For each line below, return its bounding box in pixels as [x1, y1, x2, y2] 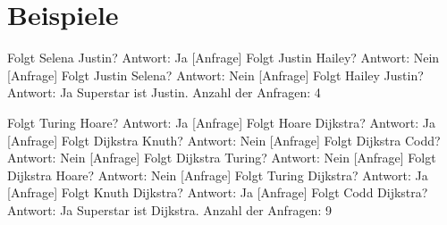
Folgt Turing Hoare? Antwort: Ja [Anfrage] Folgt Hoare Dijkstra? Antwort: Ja [7, 112, 435, 131]
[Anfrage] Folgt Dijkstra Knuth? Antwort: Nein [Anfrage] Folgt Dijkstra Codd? [7, 130, 441, 149]
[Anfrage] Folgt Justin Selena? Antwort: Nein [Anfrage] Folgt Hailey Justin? [7, 65, 424, 84]
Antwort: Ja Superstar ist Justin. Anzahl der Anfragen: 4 [7, 83, 321, 102]
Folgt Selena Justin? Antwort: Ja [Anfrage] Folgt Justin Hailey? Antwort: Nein [7, 48, 440, 67]
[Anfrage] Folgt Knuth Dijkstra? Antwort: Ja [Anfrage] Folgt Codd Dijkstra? [7, 183, 428, 202]
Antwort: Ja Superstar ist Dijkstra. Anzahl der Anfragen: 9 [7, 200, 332, 219]
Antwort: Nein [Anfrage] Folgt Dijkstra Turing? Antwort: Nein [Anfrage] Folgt [7, 148, 436, 167]
